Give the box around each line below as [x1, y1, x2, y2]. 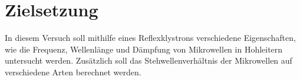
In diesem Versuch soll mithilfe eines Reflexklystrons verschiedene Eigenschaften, [5, 32, 296, 44]
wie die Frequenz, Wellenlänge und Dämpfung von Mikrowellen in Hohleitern [5, 43, 283, 55]
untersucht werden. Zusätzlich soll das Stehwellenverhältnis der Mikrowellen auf [5, 54, 292, 67]
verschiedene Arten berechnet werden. [5, 65, 141, 78]
